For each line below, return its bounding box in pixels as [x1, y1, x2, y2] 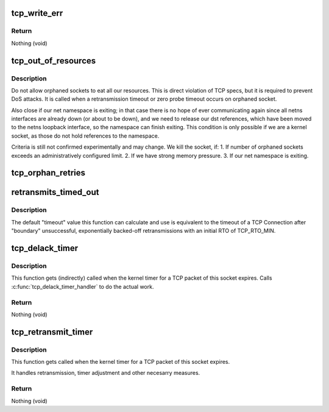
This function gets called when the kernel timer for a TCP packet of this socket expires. [11, 358, 230, 366]
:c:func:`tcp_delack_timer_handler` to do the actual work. [11, 283, 154, 290]
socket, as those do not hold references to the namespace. [11, 132, 160, 140]
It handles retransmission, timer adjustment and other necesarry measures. [11, 369, 200, 377]
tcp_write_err [11, 8, 63, 18]
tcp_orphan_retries [11, 168, 85, 178]
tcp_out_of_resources [11, 55, 96, 66]
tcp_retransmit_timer [11, 327, 93, 337]
